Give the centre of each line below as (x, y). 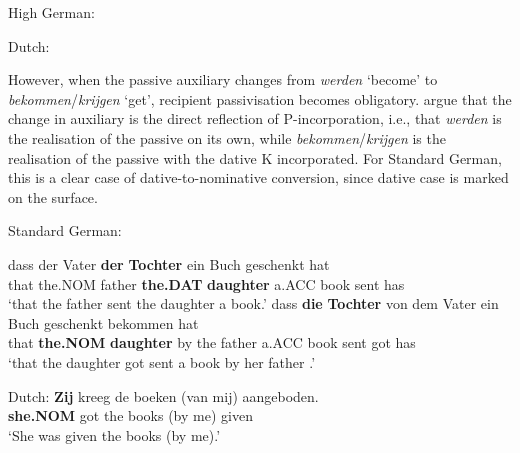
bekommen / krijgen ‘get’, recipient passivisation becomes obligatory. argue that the (260, 98)
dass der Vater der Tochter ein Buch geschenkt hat (169, 263)
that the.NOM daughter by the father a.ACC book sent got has (212, 342)
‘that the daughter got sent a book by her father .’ (162, 361)
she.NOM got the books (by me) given (130, 415)
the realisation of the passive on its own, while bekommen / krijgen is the (227, 137)
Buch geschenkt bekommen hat (103, 322)
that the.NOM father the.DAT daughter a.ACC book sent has (206, 283)
